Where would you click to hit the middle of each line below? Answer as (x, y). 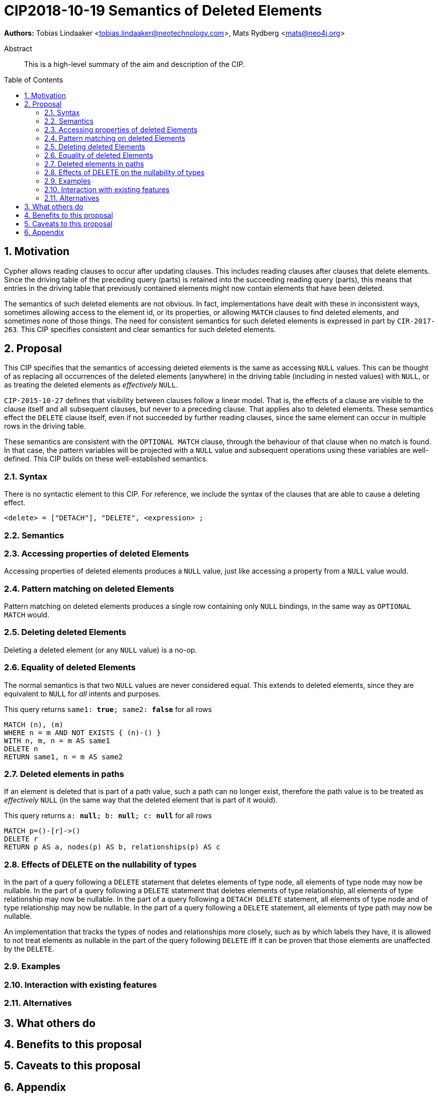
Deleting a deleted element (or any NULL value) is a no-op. (101, 650)
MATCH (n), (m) (34, 724)
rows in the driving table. (45, 426)
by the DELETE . (29, 949)
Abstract (18, 48)
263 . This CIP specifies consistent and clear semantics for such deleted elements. (140, 329)
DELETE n (21, 749)
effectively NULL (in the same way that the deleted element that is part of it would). (141, 800)
